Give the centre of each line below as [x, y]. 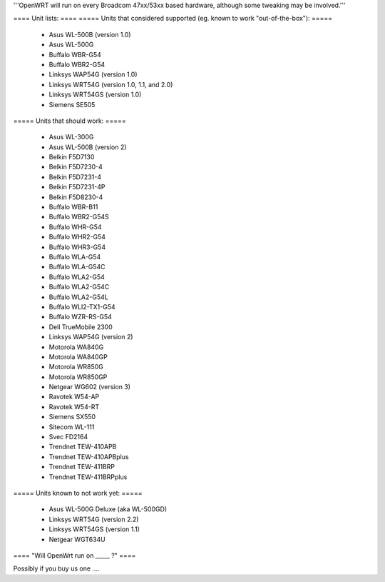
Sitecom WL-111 [72, 427]
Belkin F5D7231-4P [77, 187]
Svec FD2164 [68, 437]
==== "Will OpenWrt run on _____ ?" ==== [75, 555]
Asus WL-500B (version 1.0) [90, 34]
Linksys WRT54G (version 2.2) [94, 519]
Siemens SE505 [72, 104]
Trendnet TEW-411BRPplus [88, 477]
